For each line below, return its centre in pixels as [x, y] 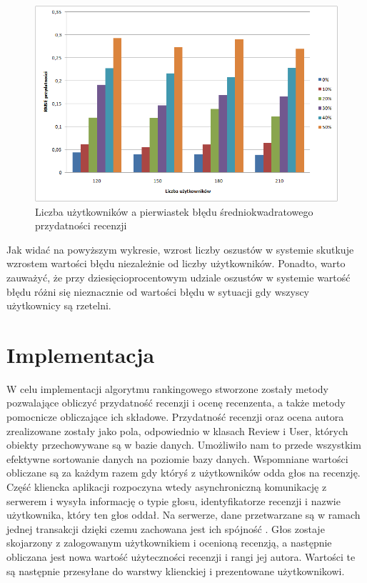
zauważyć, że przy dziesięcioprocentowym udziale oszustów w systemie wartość [179, 277]
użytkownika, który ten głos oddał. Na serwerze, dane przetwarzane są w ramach [183, 515]
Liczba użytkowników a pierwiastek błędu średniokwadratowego [174, 211]
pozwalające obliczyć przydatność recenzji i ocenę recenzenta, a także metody [176, 403]
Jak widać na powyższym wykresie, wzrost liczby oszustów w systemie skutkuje [180, 249]
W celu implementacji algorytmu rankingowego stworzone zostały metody [167, 388]
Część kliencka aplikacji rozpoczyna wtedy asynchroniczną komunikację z [167, 487]
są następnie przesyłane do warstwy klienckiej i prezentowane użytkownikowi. [176, 570]
